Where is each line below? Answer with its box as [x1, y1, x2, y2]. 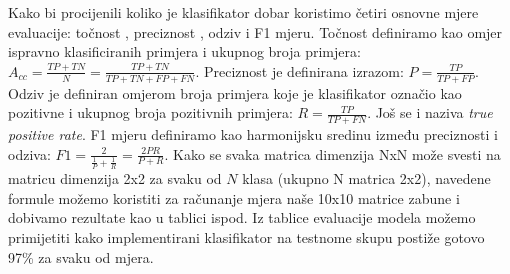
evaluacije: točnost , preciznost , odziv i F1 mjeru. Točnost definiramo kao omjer [8, 21, 503, 42]
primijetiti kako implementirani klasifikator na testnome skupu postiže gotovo [8, 226, 485, 247]
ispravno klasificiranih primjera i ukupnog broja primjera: [8, 41, 361, 62]
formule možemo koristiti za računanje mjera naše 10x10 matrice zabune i [8, 187, 460, 208]
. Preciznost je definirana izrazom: [195, 60, 404, 81]
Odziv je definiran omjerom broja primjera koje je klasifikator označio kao [8, 82, 462, 103]
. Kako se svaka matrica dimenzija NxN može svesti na [164, 143, 501, 164]
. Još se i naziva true [367, 102, 493, 123]
